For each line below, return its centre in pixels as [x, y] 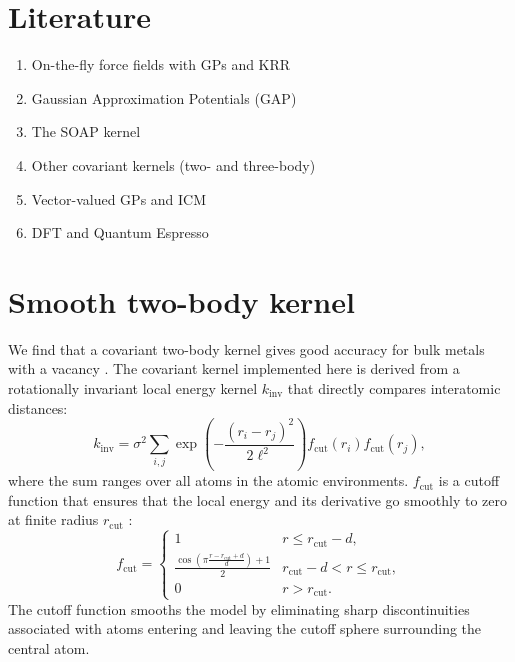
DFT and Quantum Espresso [120, 232]
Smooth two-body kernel [181, 300]
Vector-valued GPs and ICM [119, 198]
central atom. [49, 647]
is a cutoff [469, 480]
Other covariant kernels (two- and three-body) [173, 164]
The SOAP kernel [86, 131]
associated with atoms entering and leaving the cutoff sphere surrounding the [245, 628]
